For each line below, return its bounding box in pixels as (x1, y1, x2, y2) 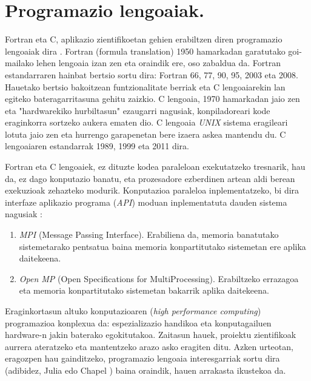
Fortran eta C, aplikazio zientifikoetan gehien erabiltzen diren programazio (5, 33, 283, 46)
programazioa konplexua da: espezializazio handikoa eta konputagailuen (5, 316, 272, 329)
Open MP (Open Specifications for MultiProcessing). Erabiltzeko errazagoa (19, 272, 299, 285)
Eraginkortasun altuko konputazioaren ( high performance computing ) (5, 305, 261, 317)
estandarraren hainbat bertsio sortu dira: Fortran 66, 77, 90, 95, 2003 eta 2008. (5, 68, 298, 81)
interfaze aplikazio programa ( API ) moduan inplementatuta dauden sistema (5, 195, 287, 208)
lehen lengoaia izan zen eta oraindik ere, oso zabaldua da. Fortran (36, 56, 281, 69)
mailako (5, 56, 34, 69)
